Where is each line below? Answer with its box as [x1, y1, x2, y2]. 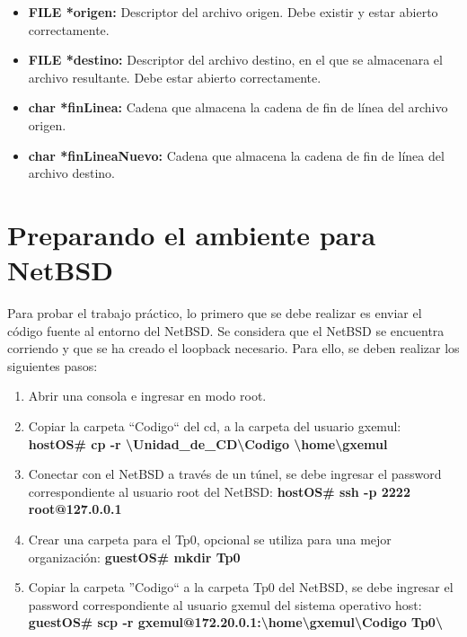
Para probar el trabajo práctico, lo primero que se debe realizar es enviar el [7, 304, 422, 323]
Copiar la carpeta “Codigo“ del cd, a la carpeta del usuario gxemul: [28, 417, 401, 436]
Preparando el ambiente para [7, 216, 376, 252]
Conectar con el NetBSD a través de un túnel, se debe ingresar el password [28, 464, 442, 483]
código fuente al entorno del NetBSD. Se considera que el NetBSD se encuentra [7, 321, 445, 340]
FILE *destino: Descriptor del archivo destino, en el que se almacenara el [28, 50, 443, 69]
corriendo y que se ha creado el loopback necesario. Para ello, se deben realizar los [7, 339, 460, 358]
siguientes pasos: [7, 356, 98, 375]
